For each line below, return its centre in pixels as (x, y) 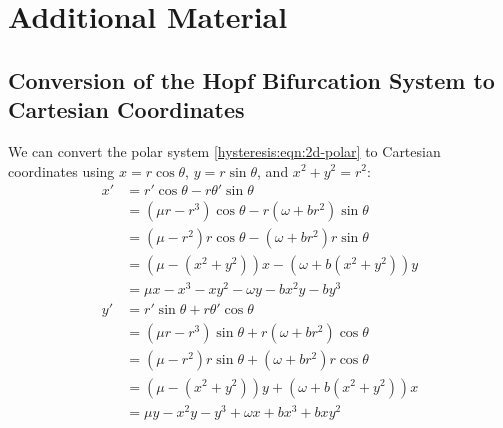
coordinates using (61, 170)
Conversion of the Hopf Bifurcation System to (251, 79)
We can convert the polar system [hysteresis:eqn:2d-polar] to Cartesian (224, 150)
